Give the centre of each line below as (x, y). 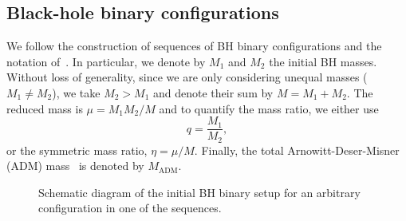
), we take (76, 92)
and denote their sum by (213, 92)
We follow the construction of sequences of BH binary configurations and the (194, 46)
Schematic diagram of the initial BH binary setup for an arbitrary (199, 192)
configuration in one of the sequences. (130, 208)
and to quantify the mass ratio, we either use (269, 108)
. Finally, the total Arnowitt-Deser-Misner (297, 150)
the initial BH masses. (323, 61)
